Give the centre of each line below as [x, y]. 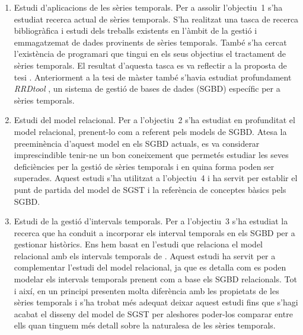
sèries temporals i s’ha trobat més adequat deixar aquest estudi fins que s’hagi [156, 302]
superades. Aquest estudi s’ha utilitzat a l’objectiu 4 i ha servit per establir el [156, 178]
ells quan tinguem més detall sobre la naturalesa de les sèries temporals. [145, 325]
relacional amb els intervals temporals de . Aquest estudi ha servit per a [145, 255]
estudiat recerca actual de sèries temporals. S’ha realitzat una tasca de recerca [156, 19]
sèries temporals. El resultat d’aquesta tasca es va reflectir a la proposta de [150, 65]
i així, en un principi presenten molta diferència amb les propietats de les [146, 290]
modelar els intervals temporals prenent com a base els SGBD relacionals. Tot [155, 279]
